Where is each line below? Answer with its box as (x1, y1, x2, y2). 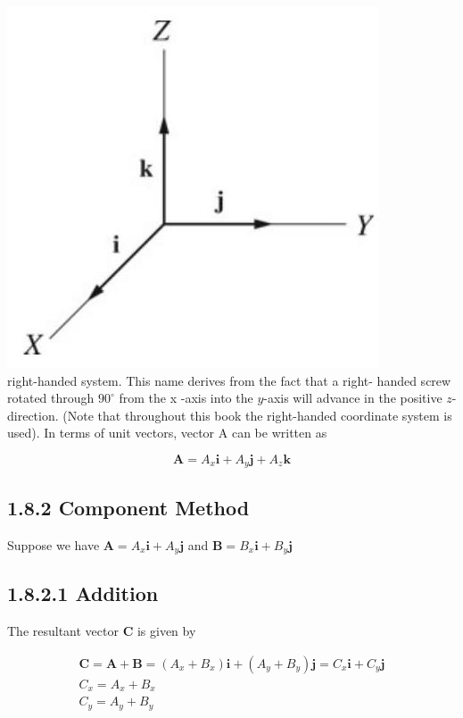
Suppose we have (7, 535, 100, 554)
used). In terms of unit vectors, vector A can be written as (7, 423, 327, 442)
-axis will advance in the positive (263, 388, 442, 407)
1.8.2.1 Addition (7, 580, 159, 607)
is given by (136, 622, 196, 640)
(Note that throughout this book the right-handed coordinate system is (62, 405, 452, 424)
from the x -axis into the (119, 388, 253, 407)
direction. (7, 405, 59, 424)
